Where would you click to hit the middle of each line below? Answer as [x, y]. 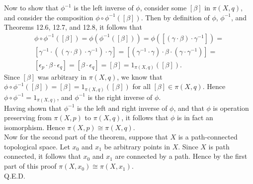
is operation [231, 108]
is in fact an [195, 117]
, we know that [140, 76]
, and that [189, 108]
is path [219, 146]
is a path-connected [208, 137]
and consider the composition [49, 17]
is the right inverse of [120, 97]
